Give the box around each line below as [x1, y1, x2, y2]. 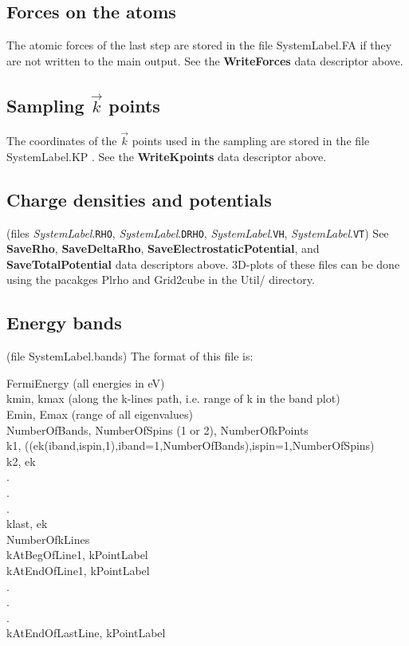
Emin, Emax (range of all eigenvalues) [6, 405, 193, 422]
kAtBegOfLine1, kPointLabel [6, 546, 148, 563]
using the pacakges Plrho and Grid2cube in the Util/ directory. [6, 271, 315, 288]
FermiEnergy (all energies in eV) [6, 374, 165, 391]
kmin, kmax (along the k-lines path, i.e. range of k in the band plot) [6, 390, 340, 407]
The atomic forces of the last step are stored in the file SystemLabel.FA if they [6, 37, 392, 53]
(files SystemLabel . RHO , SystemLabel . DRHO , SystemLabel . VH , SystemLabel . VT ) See [6, 224, 389, 241]
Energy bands [6, 310, 122, 335]
